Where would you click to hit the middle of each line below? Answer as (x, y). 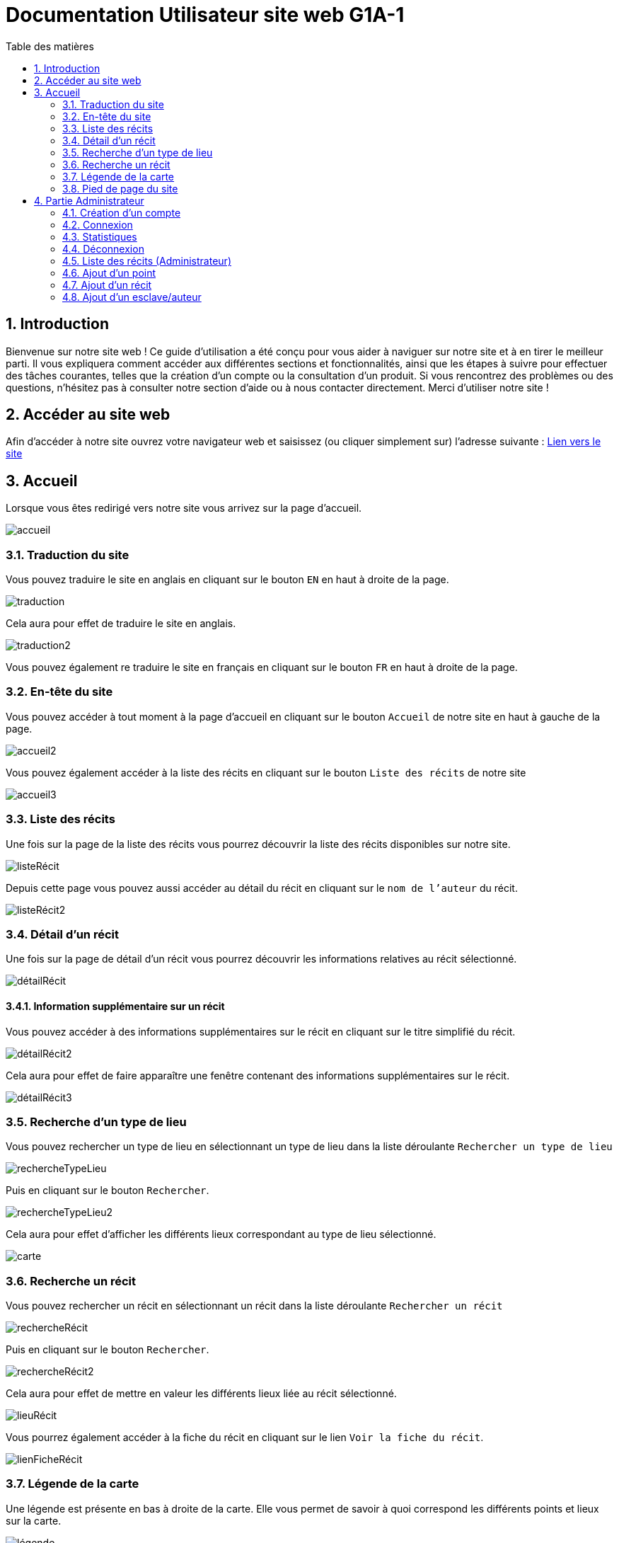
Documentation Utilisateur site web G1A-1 (205, 15)
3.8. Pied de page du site (120, 188)
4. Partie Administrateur (89, 200)
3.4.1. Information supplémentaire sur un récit (115, 1006)
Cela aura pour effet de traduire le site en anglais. (121, 624)
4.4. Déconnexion (103, 248)
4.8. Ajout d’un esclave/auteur (132, 297)
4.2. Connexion (98, 224)
